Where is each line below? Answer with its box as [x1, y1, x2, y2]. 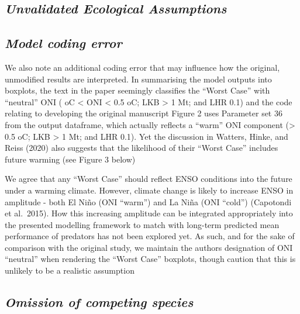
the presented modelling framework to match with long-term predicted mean [5, 218, 280, 230]
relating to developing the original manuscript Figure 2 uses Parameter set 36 [5, 107, 282, 119]
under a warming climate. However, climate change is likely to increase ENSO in [5, 184, 294, 196]
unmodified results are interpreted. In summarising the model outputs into [5, 73, 272, 85]
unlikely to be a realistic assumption [5, 264, 135, 277]
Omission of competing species [5, 293, 194, 311]
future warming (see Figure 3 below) [5, 153, 136, 165]
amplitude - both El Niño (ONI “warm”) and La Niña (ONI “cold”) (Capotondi [5, 195, 292, 208]
